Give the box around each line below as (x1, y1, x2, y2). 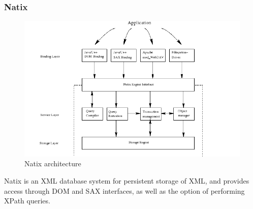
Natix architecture (24, 158, 81, 169)
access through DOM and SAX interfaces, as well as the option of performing (4, 185, 245, 196)
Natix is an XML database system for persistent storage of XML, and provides (4, 175, 249, 186)
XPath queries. (4, 195, 50, 206)
